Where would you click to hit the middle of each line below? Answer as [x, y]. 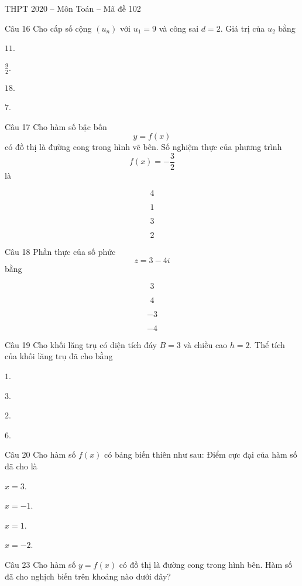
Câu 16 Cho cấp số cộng [48, 28]
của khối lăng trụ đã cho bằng [59, 356]
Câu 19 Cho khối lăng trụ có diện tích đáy [81, 344]
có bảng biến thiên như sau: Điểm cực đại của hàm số [201, 454]
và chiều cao [205, 344]
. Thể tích [267, 344]
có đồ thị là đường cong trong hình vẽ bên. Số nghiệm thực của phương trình [143, 147]
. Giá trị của [243, 28]
